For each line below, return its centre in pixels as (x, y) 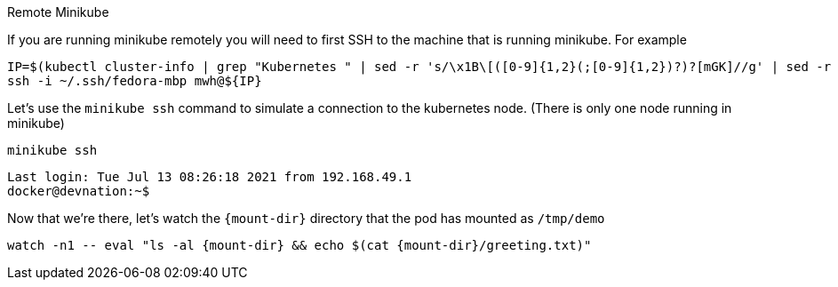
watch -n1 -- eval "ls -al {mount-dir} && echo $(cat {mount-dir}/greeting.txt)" (299, 245)
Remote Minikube (58, 12)
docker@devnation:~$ (79, 191)
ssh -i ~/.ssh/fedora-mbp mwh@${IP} (135, 81)
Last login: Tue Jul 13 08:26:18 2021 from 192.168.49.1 (210, 177)
